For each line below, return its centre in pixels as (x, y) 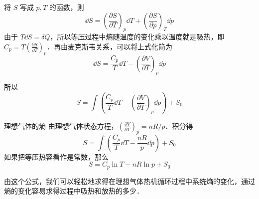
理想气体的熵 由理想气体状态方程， (61, 125)
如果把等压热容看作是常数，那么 (56, 156)
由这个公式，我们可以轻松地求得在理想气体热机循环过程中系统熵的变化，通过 (129, 181)
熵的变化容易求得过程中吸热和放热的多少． (74, 191)
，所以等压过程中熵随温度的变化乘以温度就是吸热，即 (137, 37)
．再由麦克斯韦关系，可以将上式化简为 (109, 46)
